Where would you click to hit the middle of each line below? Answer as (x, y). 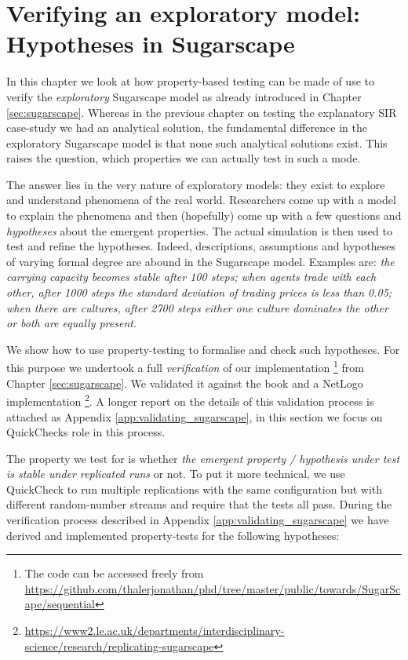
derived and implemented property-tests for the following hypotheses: (173, 535)
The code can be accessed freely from (114, 573)
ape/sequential (60, 604)
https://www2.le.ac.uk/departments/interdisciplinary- (155, 631)
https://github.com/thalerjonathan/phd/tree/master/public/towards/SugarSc (213, 588)
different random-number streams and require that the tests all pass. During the (199, 504)
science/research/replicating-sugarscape (119, 645)
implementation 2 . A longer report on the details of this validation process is (190, 400)
